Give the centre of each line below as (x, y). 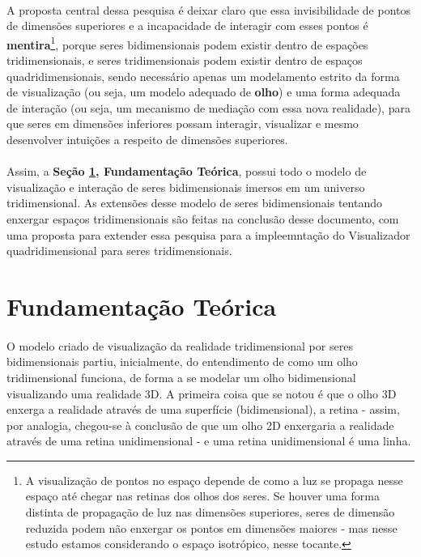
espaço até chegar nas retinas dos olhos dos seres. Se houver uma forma (202, 496)
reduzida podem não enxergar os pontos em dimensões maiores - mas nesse (211, 527)
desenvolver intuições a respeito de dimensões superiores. (147, 139)
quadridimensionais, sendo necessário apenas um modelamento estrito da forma (203, 76)
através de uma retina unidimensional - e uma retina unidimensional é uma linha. (209, 441)
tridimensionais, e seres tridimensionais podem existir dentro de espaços (185, 60)
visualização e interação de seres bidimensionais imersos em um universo (186, 187)
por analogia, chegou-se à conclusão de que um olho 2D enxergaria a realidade (200, 425)
